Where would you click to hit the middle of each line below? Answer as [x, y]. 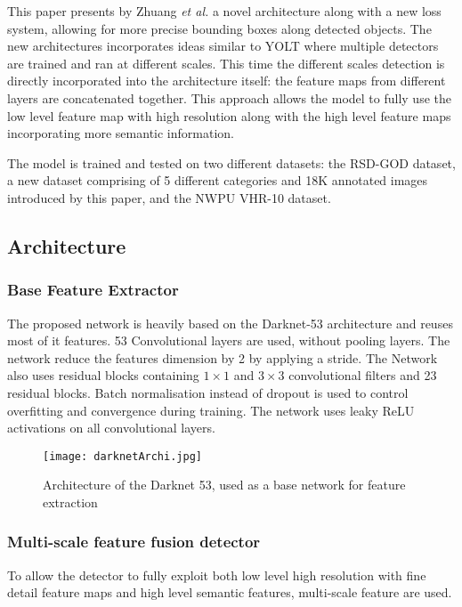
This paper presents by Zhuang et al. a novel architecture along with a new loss [224, 11]
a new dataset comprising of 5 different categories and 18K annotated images [218, 180]
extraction [70, 502]
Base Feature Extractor [93, 290]
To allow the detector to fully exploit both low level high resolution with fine [217, 575]
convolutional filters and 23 [363, 375]
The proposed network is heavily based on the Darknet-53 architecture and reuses [230, 323]
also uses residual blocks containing [103, 375]
